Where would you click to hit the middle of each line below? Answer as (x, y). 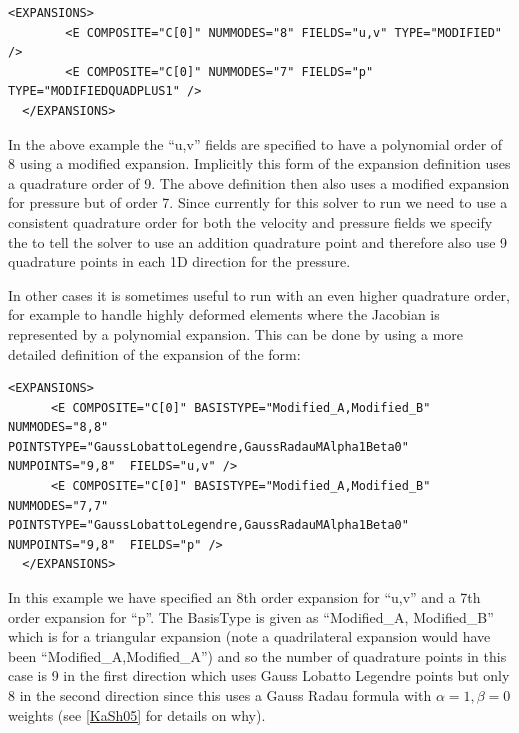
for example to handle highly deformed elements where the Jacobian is (224, 314)
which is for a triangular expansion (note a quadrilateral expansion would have (249, 636)
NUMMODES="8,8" (58, 427)
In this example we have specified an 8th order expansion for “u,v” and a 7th (244, 597)
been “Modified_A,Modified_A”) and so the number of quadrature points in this (257, 655)
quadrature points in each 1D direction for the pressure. (179, 261)
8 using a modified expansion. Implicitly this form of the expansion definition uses (259, 163)
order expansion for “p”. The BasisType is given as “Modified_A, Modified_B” (251, 616)
